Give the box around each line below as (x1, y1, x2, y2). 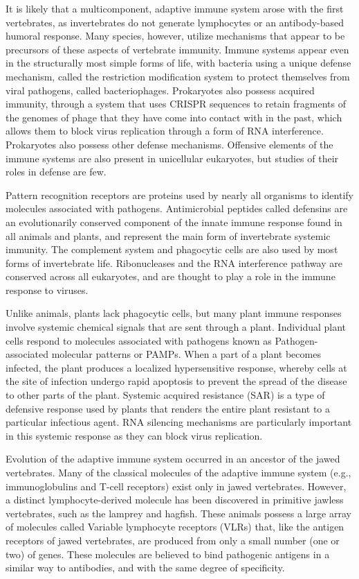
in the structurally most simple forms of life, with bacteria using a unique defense (6, 55, 351, 70)
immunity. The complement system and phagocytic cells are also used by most (6, 242, 338, 257)
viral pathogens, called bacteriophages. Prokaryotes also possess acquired (6, 83, 315, 97)
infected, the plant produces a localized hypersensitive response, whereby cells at (6, 360, 347, 374)
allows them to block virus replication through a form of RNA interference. (6, 123, 324, 138)
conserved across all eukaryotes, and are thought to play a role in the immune (6, 269, 335, 284)
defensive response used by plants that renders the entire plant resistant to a (6, 401, 331, 415)
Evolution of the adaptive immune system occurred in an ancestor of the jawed (6, 451, 340, 466)
